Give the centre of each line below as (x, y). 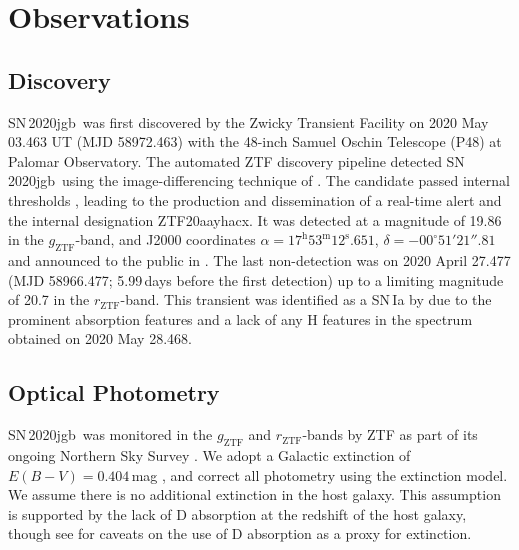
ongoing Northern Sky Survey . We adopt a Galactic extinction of (209, 454)
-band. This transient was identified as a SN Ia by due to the (306, 299)
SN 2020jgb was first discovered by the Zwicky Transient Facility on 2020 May (248, 121)
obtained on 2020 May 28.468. (100, 338)
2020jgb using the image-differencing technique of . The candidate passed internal (259, 180)
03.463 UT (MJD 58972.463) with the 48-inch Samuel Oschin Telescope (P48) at (255, 141)
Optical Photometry (114, 392)
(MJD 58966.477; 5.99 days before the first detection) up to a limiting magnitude (256, 279)
